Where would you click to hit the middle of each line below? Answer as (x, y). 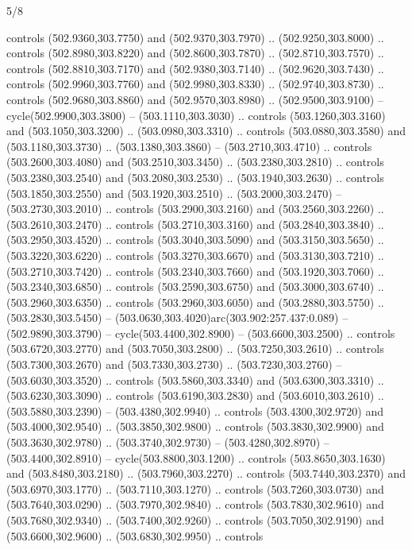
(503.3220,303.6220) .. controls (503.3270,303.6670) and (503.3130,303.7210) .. (195, 255)
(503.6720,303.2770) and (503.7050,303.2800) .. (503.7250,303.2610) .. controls (195, 349)
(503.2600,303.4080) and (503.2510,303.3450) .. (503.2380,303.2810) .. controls (195, 162)
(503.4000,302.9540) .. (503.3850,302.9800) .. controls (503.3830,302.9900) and (195, 426)
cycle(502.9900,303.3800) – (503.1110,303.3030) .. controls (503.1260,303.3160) (196, 115)
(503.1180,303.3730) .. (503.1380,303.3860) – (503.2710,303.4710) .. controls (189, 146)
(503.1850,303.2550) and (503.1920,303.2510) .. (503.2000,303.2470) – (174, 193)
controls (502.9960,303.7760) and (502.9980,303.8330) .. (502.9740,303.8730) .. (195, 84)
